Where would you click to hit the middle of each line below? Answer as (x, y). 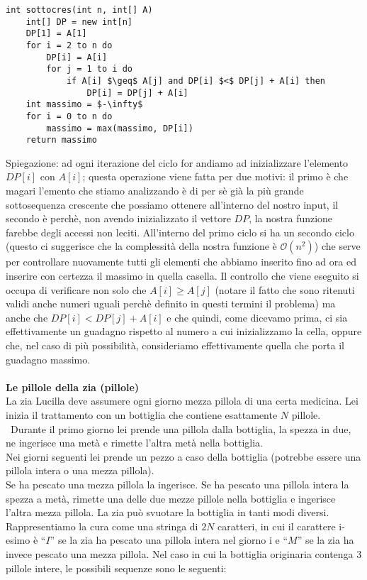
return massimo (61, 140)
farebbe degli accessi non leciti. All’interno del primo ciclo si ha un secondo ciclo (180, 232)
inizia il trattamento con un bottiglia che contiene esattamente (142, 414)
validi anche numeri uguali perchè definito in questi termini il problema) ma (171, 303)
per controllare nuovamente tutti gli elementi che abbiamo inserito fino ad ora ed (181, 262)
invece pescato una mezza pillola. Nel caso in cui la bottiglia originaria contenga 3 (184, 553)
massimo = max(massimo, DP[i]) (120, 128)
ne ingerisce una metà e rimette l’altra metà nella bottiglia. (135, 443)
